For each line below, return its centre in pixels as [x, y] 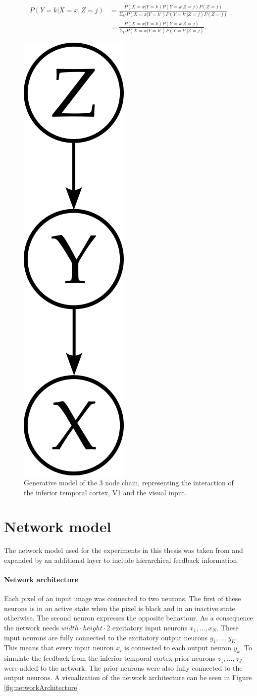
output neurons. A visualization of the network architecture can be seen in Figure [128, 677]
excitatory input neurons [150, 627]
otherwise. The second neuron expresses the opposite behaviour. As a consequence [128, 618]
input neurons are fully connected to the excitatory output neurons [106, 637]
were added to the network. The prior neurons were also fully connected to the [123, 667]
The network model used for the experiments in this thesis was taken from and [124, 550]
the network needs [31, 627]
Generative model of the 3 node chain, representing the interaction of [129, 482]
